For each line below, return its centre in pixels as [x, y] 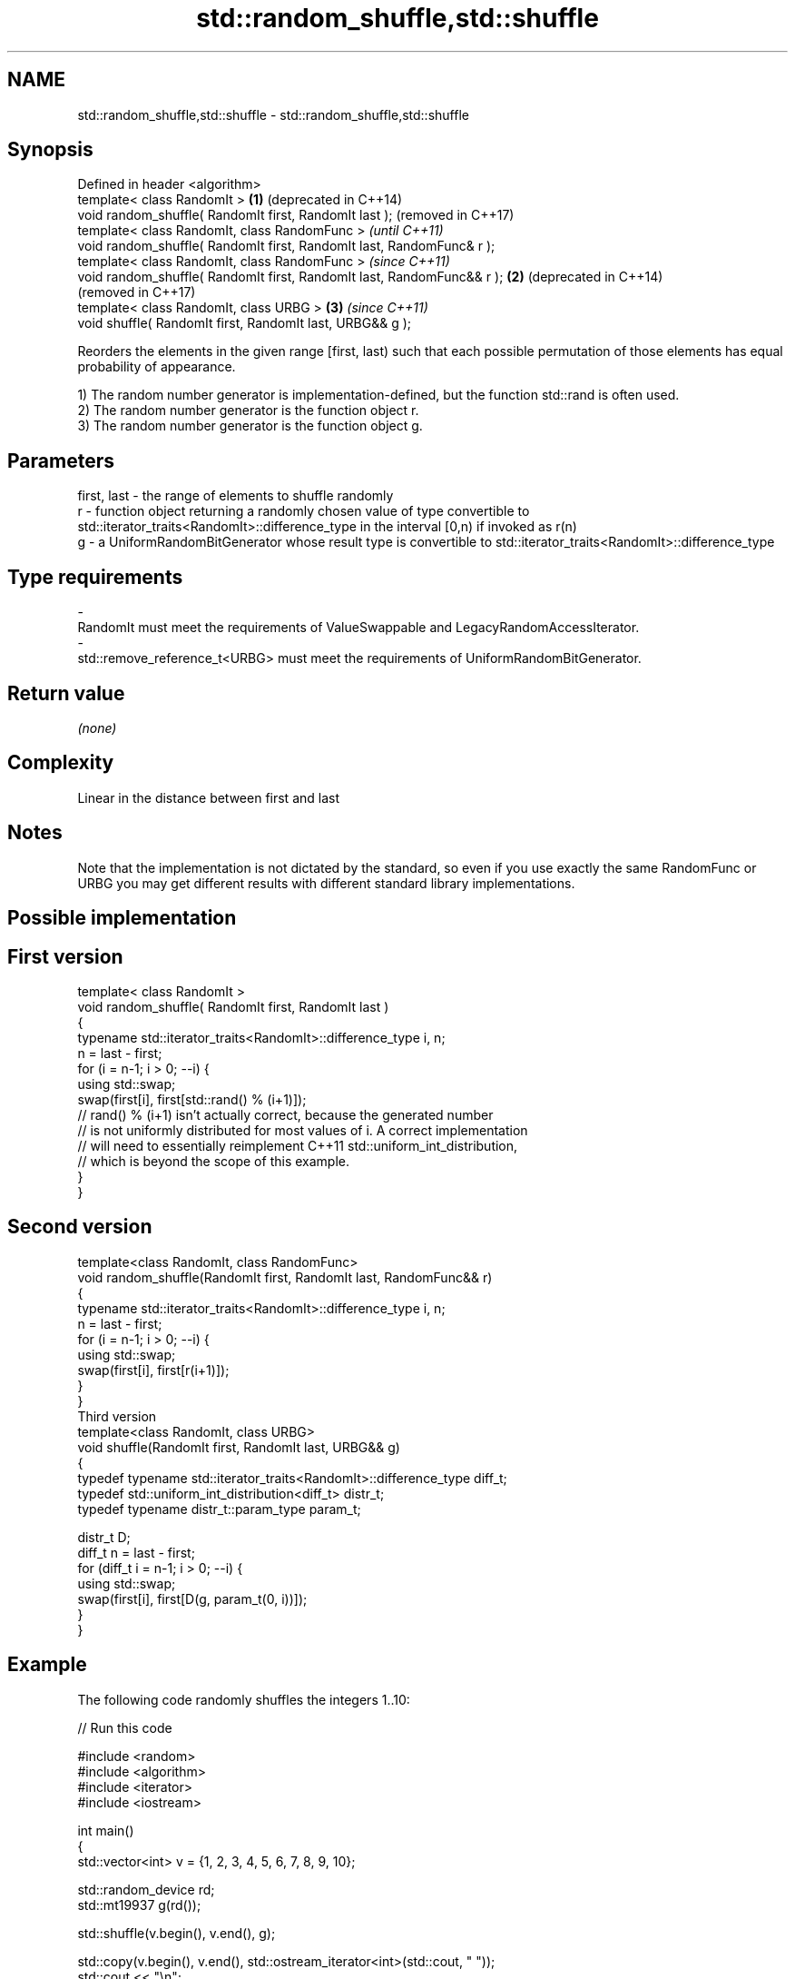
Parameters [61, 460]
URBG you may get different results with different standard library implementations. [326, 883]
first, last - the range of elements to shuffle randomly [236, 496]
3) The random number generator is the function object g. [250, 426]
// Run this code [125, 1727]
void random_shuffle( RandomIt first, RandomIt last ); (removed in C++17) [296, 215]
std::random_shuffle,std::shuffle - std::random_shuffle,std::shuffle [273, 114]
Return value [66, 693]
